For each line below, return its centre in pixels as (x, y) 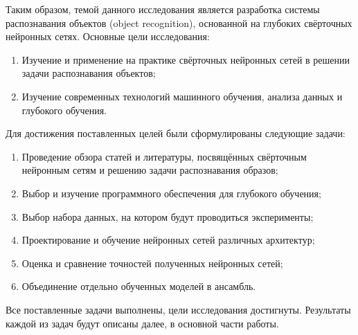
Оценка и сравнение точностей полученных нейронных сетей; (152, 263)
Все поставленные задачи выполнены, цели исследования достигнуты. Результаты (178, 309)
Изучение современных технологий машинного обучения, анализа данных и (182, 96)
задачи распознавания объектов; (89, 73)
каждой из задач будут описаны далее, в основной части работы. (142, 323)
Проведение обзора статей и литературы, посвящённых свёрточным (164, 156)
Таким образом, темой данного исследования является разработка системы (163, 9)
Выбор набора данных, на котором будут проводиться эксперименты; (168, 216)
